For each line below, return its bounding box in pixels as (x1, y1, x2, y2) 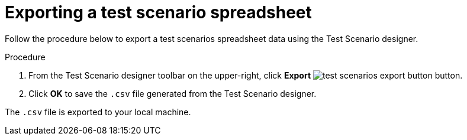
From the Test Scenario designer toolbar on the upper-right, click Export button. (28, 70, 463, 80)
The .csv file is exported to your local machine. (5, 106, 191, 117)
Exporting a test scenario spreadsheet (5, 2, 312, 22)
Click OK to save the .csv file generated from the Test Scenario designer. (28, 88, 317, 99)
